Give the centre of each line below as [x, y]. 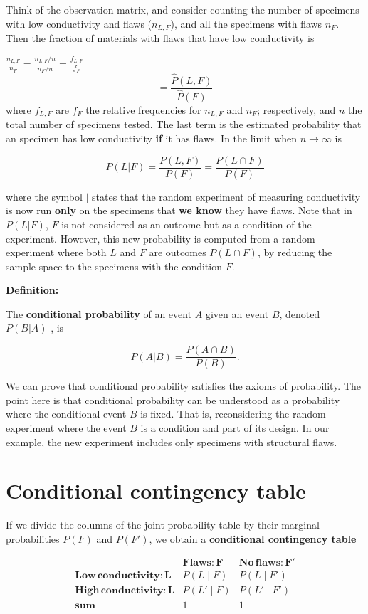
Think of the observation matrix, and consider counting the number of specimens [183, 9]
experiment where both [56, 252]
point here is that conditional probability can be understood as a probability [173, 399]
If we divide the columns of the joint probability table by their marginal [163, 525]
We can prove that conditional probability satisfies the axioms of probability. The [184, 386]
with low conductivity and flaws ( [79, 23]
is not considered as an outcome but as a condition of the [186, 224]
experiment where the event [66, 427]
